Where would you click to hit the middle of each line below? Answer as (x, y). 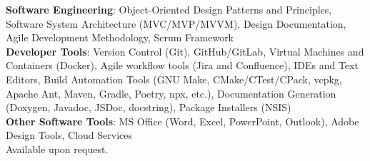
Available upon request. (57, 149)
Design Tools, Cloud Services (69, 135)
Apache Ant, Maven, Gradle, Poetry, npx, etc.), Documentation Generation (171, 93)
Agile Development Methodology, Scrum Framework (120, 37)
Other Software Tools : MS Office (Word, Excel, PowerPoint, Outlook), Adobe (182, 121)
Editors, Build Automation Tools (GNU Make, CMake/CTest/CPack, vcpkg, (174, 79)
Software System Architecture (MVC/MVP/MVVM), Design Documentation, (176, 23)
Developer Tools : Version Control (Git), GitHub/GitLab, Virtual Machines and (185, 51)
